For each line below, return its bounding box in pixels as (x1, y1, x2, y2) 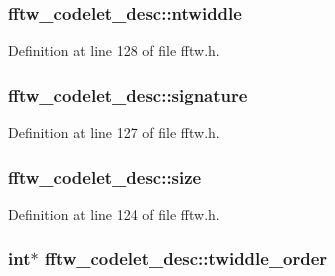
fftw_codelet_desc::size (8, 164, 202, 189)
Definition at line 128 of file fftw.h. (8, 40, 220, 61)
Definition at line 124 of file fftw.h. (8, 203, 220, 224)
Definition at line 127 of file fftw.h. (8, 122, 220, 143)
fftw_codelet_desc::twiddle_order (44, 246, 328, 271)
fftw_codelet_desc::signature (8, 82, 248, 107)
